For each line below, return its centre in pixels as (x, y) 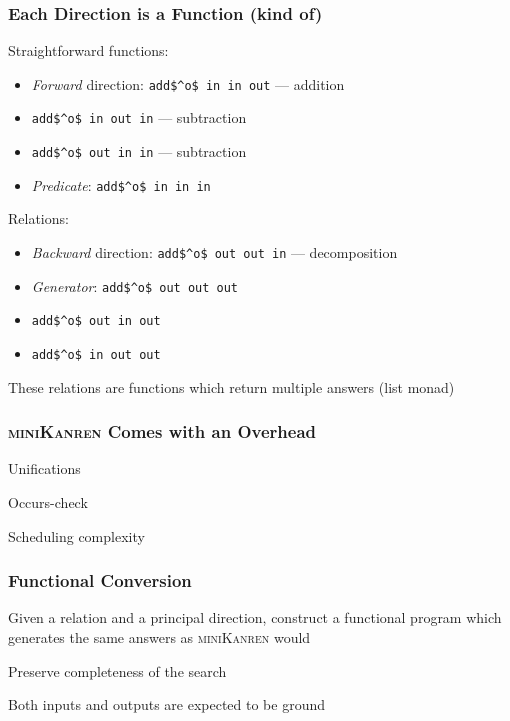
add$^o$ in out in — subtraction (139, 117)
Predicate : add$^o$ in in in (121, 184)
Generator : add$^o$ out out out (135, 285)
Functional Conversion (100, 580)
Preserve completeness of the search (117, 670)
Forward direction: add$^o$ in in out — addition (188, 83)
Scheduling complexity (76, 535)
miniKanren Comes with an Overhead (162, 431)
